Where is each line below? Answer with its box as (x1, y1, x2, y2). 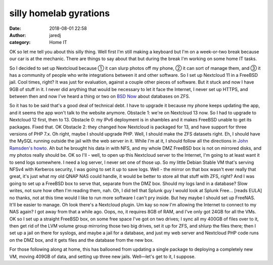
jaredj (49, 32, 61, 38)
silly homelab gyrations (9, 8, 110, 19)
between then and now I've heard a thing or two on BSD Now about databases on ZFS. (9, 94, 190, 100)
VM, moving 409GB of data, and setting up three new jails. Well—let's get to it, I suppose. (9, 253, 196, 259)
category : (9, 39, 31, 46)
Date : (9, 25, 21, 31)
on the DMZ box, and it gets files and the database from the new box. (9, 237, 154, 243)
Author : (9, 32, 26, 38)
